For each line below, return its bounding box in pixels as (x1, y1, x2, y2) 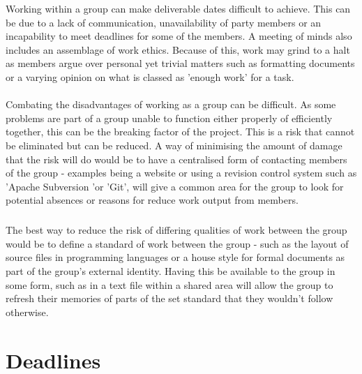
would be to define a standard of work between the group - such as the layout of (6, 236, 349, 250)
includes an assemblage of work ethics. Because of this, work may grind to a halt (6, 42, 350, 57)
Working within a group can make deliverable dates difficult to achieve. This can (6, 1, 351, 15)
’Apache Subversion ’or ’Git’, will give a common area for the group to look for (6, 179, 344, 193)
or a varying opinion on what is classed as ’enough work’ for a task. (6, 69, 294, 84)
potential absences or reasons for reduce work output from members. (6, 193, 299, 207)
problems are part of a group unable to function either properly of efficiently (6, 110, 333, 125)
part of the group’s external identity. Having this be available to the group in (6, 264, 335, 278)
